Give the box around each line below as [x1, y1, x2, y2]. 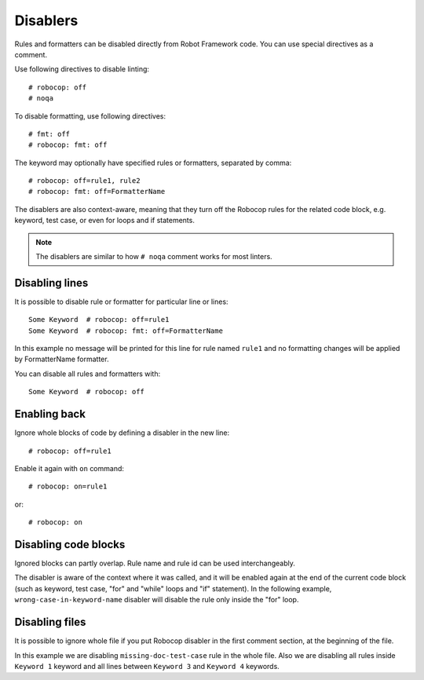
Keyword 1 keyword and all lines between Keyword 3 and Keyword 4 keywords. [14, 661, 280, 671]
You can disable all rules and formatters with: [14, 369, 161, 378]
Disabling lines [14, 276, 89, 290]
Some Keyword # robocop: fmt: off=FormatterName [28, 326, 224, 335]
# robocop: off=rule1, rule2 [28, 177, 141, 185]
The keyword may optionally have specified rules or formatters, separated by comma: [14, 158, 292, 167]
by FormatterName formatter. [14, 354, 109, 364]
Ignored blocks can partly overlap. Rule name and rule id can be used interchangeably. [14, 558, 296, 568]
